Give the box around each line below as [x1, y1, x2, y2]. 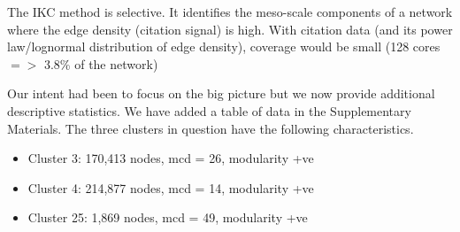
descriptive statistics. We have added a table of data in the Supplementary [7, 101, 411, 120]
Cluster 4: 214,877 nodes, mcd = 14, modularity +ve [27, 178, 314, 197]
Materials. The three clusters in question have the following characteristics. [7, 119, 414, 137]
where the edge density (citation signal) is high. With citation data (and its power [7, 19, 453, 38]
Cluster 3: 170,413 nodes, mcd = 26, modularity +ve [27, 149, 314, 167]
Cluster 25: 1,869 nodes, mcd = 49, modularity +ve [27, 208, 308, 227]
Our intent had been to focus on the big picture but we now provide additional [7, 84, 435, 103]
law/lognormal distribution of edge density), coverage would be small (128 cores [7, 37, 441, 56]
